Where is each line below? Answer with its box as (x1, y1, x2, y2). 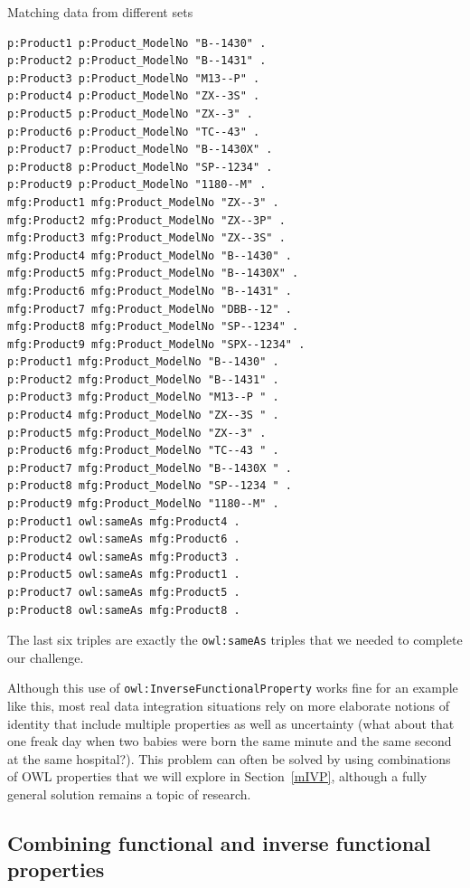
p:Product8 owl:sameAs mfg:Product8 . (7, 603, 240, 617)
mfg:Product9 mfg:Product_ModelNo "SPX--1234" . (7, 337, 305, 351)
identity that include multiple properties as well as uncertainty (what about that (7, 713, 455, 732)
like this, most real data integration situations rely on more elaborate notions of (7, 696, 450, 715)
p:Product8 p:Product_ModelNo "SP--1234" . (7, 160, 273, 174)
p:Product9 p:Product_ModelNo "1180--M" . (7, 178, 267, 192)
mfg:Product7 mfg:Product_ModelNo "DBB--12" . (7, 302, 292, 316)
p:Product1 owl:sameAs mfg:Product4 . (7, 515, 240, 528)
